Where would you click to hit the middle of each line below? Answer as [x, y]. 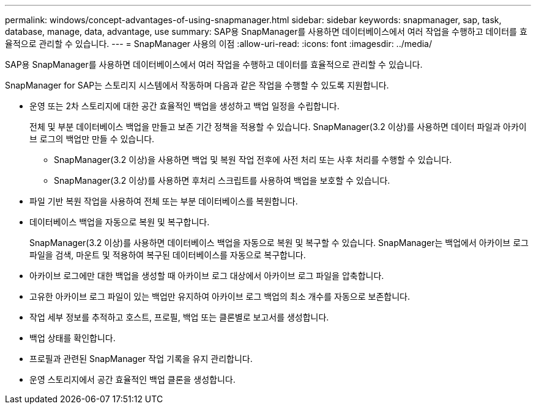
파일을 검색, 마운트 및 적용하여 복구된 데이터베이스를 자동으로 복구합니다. [168, 255]
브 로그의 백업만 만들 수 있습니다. [92, 139]
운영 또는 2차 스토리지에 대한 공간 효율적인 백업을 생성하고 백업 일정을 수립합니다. [184, 106]
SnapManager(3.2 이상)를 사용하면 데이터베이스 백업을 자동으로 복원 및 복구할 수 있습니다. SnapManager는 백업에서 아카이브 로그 [279, 243]
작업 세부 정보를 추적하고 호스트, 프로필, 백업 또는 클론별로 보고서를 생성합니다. [179, 317]
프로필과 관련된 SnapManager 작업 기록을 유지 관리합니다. [141, 359]
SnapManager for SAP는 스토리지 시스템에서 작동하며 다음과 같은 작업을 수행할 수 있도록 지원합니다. [197, 85]
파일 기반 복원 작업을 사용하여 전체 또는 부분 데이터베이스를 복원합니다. [164, 201]
